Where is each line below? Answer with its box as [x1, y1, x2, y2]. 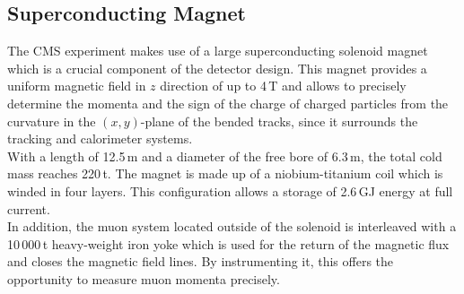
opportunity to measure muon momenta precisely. [7, 269, 280, 288]
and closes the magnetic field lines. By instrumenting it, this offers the [7, 252, 394, 271]
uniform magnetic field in [7, 76, 146, 95]
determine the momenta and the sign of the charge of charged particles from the [7, 93, 449, 112]
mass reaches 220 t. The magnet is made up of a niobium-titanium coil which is [7, 164, 443, 183]
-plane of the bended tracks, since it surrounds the [140, 111, 418, 130]
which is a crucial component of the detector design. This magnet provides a [7, 58, 427, 77]
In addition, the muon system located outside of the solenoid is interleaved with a [7, 217, 457, 236]
